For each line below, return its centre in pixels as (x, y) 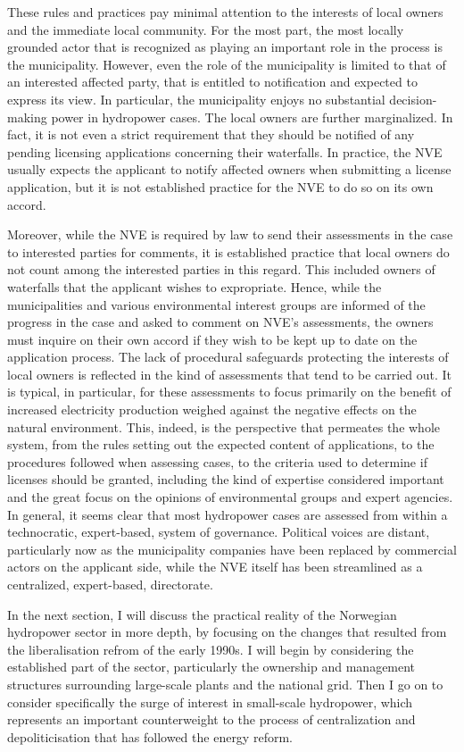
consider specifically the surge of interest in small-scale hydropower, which (210, 702)
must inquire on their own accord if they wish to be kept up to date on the (212, 339)
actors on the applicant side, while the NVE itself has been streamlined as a (215, 567)
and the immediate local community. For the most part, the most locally (206, 29)
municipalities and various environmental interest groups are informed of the (216, 304)
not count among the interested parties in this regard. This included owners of (221, 269)
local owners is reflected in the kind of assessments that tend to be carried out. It (230, 374)
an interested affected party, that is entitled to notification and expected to (212, 82)
